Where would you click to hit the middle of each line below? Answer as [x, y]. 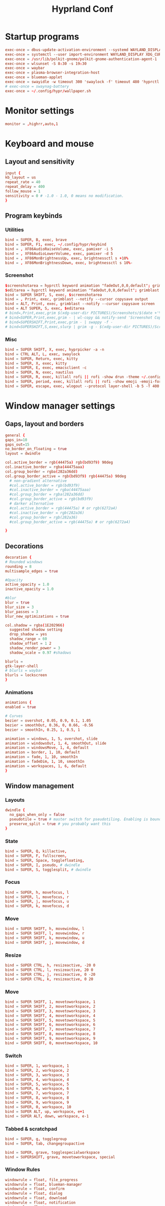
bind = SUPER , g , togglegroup [36, 1139]
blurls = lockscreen [26, 675]
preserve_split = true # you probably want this [60, 824]
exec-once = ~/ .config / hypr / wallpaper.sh [48, 91]
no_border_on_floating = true [36, 449]
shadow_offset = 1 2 [30, 644]
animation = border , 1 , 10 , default [42, 753]
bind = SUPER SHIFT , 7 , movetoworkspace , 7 [50, 1029]
